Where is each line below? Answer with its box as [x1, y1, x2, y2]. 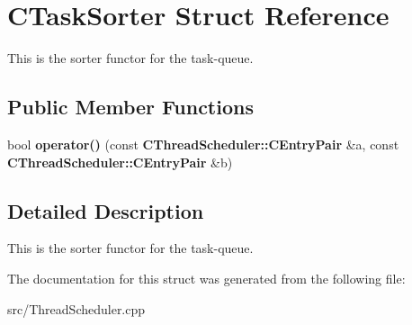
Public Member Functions [7, 93, 254, 121]
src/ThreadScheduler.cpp [7, 299, 146, 318]
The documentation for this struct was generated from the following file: [7, 268, 406, 287]
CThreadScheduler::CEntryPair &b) [7, 152, 233, 171]
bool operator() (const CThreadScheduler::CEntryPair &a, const [7, 134, 399, 153]
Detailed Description [7, 196, 204, 224]
